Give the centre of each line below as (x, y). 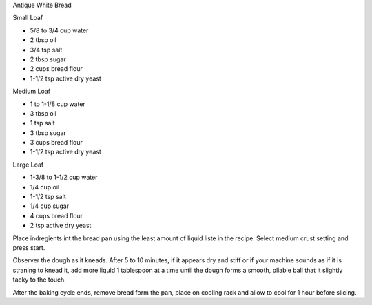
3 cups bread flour (56, 143)
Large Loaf (28, 165)
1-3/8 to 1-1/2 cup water (64, 177)
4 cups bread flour (56, 215)
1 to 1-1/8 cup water (58, 104)
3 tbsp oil (43, 113)
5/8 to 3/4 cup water (59, 30)
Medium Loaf (32, 91)
